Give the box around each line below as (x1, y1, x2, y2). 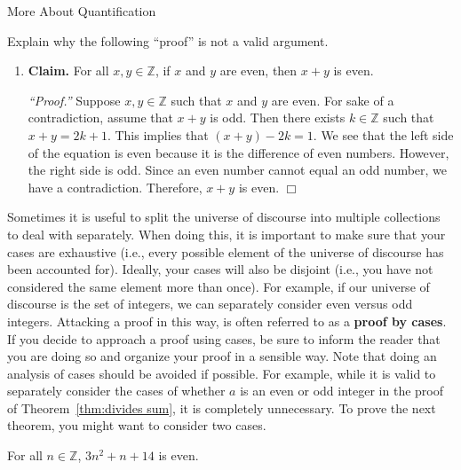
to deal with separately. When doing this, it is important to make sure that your (7, 224, 446, 243)
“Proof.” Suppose (28, 90, 121, 109)
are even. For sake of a (271, 90, 394, 109)
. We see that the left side (313, 125, 454, 144)
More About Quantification (7, 2, 156, 20)
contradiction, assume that (28, 108, 173, 127)
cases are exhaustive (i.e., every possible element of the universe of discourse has (7, 242, 444, 261)
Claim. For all (28, 61, 109, 80)
